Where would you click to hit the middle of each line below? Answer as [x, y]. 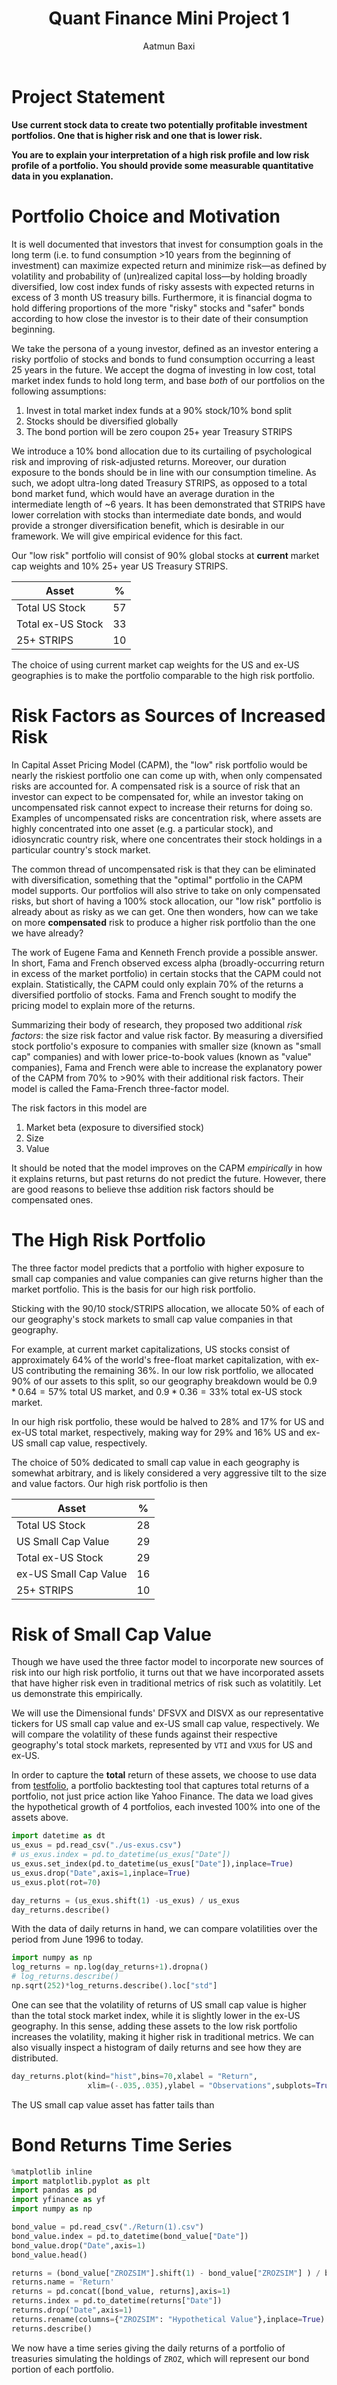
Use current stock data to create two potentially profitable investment [159, 124]
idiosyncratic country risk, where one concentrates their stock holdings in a [167, 839]
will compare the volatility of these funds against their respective [144, 1734]
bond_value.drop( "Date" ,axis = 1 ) [78, 2245]
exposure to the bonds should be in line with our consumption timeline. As [164, 472]
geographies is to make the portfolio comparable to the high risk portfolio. [163, 675]
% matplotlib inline [52, 2172]
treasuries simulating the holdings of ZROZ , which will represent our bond [160, 2358]
